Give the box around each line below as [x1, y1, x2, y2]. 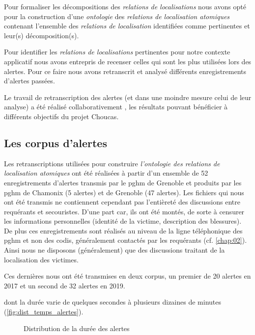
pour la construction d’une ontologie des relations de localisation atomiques [4, 11, 230, 21]
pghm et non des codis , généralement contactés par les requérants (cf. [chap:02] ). [4, 235, 247, 245]
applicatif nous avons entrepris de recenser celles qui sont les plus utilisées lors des [4, 56, 252, 66]
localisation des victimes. [4, 254, 79, 264]
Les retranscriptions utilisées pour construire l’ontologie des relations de [4, 158, 220, 168]
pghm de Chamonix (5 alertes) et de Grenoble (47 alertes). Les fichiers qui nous [4, 187, 244, 197]
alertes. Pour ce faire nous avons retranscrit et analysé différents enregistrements [4, 66, 247, 76]
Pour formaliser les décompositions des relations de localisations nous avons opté [4, 1, 246, 11]
